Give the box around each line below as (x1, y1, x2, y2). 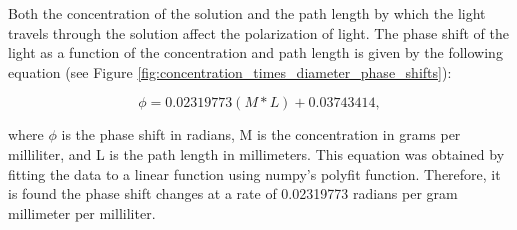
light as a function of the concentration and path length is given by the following (8, 42, 503, 63)
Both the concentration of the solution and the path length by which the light (8, 3, 486, 23)
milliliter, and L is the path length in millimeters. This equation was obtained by (8, 143, 505, 164)
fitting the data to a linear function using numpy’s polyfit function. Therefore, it (8, 163, 501, 184)
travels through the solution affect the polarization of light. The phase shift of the (8, 22, 509, 43)
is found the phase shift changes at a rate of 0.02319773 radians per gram (8, 183, 458, 204)
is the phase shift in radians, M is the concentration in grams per (61, 124, 461, 145)
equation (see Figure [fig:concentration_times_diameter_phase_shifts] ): (8, 61, 452, 82)
